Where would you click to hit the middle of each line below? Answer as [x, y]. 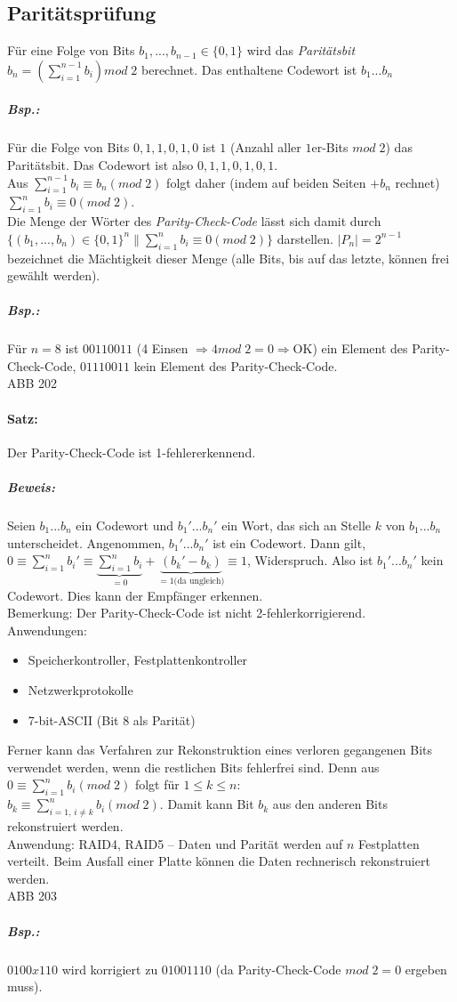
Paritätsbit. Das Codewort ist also [100, 164]
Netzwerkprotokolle [80, 690]
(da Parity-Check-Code [278, 969]
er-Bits [330, 147]
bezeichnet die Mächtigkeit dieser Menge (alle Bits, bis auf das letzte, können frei [228, 258]
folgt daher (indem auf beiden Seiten [266, 182]
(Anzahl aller [265, 147]
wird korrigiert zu [110, 969]
